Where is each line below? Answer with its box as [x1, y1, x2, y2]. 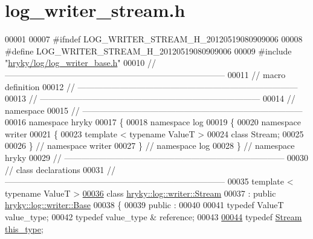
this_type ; [5, 222, 44, 235]
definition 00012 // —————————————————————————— [5, 80, 298, 93]
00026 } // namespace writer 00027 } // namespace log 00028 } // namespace [5, 139, 295, 152]
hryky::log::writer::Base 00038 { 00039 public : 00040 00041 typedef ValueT [5, 198, 284, 211]
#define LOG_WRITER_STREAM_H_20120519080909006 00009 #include [5, 44, 292, 57]
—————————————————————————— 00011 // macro [5, 68, 286, 80]
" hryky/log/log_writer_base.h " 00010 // [5, 56, 156, 69]
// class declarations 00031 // [5, 163, 116, 175]
